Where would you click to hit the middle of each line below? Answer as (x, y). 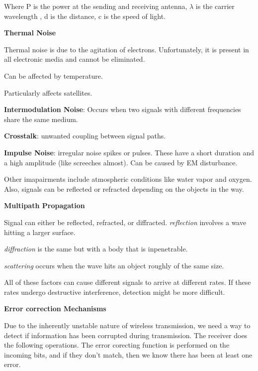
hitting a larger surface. (40, 232)
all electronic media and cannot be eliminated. (75, 59)
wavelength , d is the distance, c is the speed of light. (85, 16)
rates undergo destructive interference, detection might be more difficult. (115, 292)
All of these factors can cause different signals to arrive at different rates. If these (128, 282)
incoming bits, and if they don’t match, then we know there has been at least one (128, 354)
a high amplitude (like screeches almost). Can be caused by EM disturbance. (121, 162)
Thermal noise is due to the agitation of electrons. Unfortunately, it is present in (127, 49)
